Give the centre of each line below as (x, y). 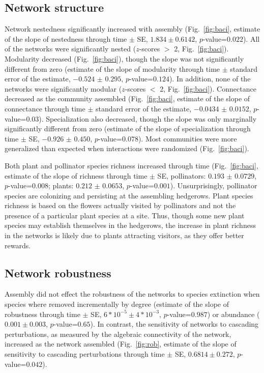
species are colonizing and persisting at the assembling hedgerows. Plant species (129, 195)
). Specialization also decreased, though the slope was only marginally (148, 118)
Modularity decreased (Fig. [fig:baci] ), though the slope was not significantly (124, 58)
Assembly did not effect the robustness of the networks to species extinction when (132, 294)
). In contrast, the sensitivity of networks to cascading (174, 324)
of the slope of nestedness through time (66, 38)
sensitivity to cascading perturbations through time (85, 354)
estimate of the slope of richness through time (76, 175)
